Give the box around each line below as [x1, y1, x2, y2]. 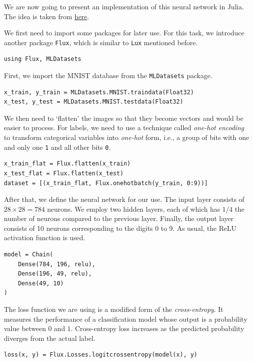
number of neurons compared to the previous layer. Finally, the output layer [4, 213, 234, 223]
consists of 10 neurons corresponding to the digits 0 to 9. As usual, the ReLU [4, 223, 237, 233]
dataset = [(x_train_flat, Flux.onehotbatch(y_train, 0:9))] [4, 179, 208, 187]
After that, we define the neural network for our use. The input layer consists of [4, 194, 245, 204]
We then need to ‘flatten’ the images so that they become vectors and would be [4, 112, 244, 123]
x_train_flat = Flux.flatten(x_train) [4, 160, 131, 167]
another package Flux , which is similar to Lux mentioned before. [4, 37, 198, 47]
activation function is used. [4, 232, 85, 243]
